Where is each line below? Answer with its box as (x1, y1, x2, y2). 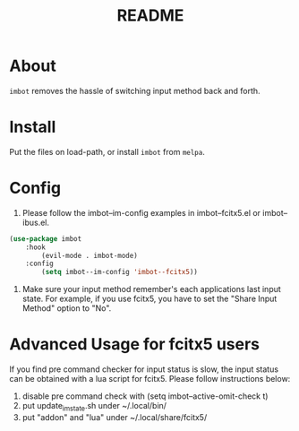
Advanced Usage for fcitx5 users (9, 334, 261, 355)
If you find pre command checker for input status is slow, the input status (9, 364, 279, 375)
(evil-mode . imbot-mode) (41, 251, 139, 260)
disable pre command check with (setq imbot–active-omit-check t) (21, 391, 269, 401)
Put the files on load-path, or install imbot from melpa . (9, 146, 206, 157)
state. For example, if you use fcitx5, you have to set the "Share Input (21, 293, 278, 305)
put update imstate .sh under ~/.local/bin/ (21, 401, 167, 413)
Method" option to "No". (21, 303, 112, 314)
